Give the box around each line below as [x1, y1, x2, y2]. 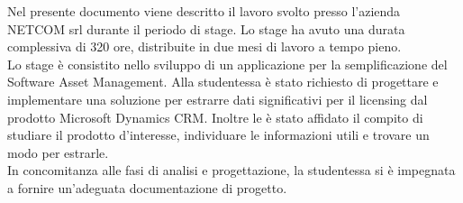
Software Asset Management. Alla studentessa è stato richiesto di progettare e [7, 72, 439, 91]
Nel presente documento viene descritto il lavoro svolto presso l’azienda [7, 2, 401, 20]
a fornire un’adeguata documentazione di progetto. [7, 178, 287, 197]
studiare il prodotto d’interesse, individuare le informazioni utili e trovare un [7, 125, 430, 144]
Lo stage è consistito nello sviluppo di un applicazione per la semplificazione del [7, 54, 448, 73]
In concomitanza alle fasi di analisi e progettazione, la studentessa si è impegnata [7, 161, 456, 180]
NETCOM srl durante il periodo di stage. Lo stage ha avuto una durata [7, 19, 405, 38]
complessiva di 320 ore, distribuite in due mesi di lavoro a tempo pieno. [7, 37, 402, 56]
